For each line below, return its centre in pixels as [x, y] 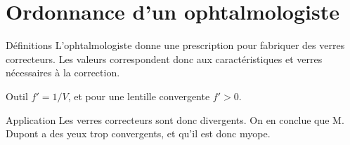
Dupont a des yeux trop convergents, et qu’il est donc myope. [138, 133]
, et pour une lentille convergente [139, 96]
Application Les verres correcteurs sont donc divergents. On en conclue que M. [175, 119]
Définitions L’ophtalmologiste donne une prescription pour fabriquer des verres [175, 45]
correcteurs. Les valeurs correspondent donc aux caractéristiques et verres [164, 58]
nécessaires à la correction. [63, 72]
